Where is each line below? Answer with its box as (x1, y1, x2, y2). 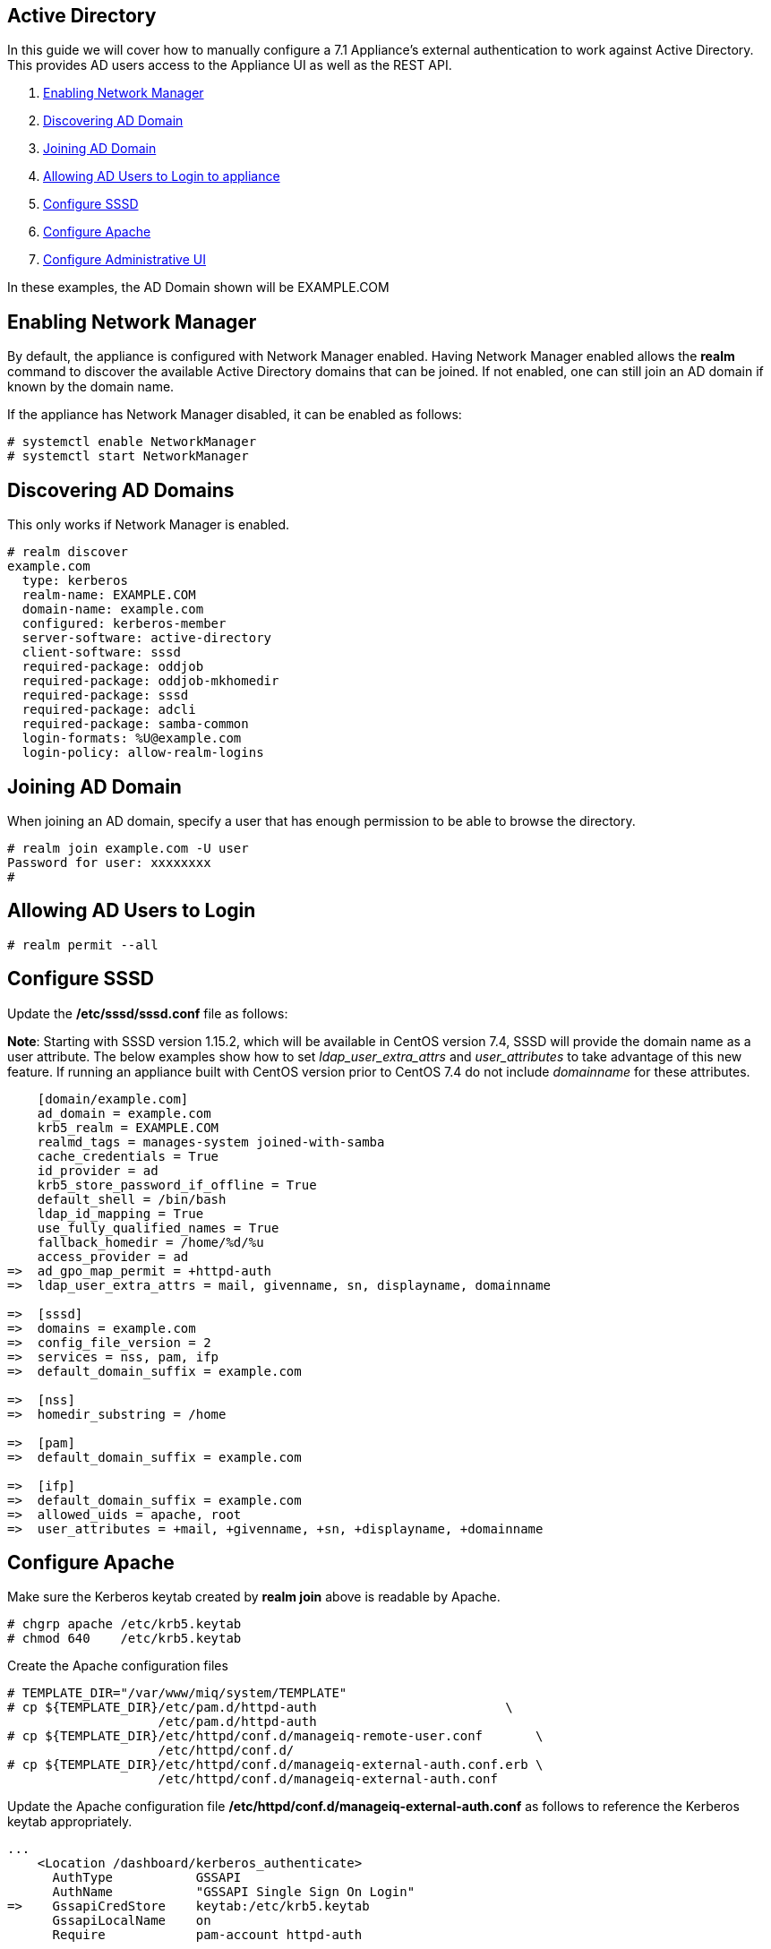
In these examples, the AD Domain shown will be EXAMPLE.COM (7, 279, 390, 296)
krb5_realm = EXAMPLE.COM (37, 1120, 219, 1135)
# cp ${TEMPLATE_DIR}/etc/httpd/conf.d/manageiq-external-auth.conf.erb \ (7, 1757, 544, 1773)
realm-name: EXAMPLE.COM (21, 588, 196, 603)
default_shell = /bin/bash (37, 1191, 227, 1206)
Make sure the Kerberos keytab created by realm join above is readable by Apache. (7, 1589, 501, 1605)
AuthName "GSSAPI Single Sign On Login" (52, 1885, 415, 1900)
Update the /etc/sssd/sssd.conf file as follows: (7, 1005, 288, 1021)
